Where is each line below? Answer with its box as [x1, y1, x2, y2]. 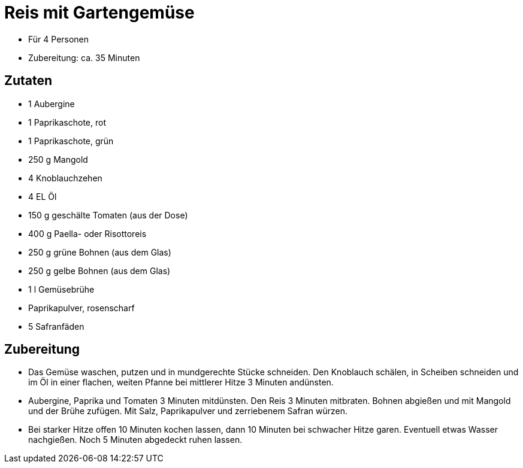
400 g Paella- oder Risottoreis [28, 228, 147, 239]
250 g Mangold [28, 154, 88, 165]
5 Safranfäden [28, 321, 84, 332]
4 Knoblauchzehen [28, 172, 102, 183]
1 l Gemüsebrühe [28, 284, 95, 294]
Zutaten [4, 73, 53, 89]
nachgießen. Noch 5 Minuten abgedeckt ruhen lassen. [28, 434, 243, 445]
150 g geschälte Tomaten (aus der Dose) [28, 209, 188, 220]
